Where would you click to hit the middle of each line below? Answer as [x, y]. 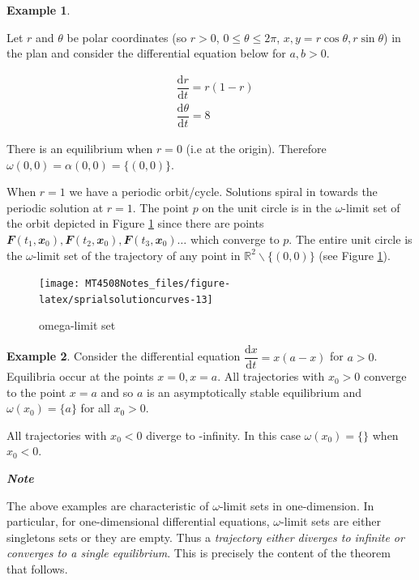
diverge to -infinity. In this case [223, 435]
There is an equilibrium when [80, 148]
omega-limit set [77, 325]
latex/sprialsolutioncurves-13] [126, 299]
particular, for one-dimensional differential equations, [138, 521]
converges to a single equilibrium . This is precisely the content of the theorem [199, 553]
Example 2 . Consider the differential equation [124, 356]
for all [95, 408]
